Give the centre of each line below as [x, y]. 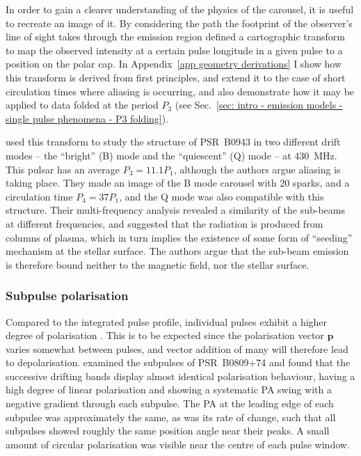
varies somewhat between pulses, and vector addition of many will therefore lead [177, 348]
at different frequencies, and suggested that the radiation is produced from [165, 223]
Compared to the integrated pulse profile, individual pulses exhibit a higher [167, 321]
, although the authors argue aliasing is [257, 169]
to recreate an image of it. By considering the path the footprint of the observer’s [179, 23]
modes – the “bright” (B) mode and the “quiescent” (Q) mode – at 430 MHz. [171, 155]
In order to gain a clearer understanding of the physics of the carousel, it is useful [180, 9]
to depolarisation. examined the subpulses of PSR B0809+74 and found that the [178, 362]
